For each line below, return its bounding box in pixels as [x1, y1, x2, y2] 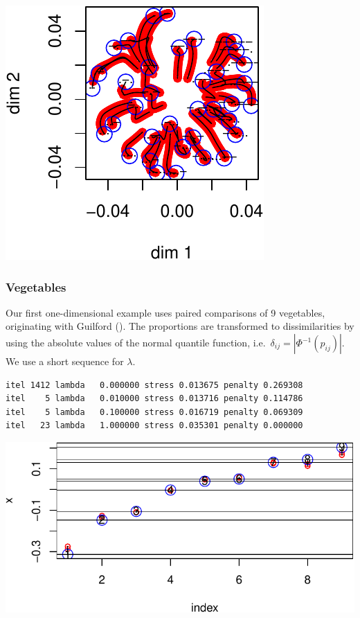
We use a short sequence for [6, 354, 124, 368]
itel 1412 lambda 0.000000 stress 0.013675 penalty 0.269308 [6, 380, 303, 390]
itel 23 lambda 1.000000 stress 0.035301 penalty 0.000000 [6, 421, 303, 431]
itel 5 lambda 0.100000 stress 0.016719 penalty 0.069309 [6, 407, 303, 417]
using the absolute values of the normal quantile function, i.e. [6, 335, 266, 349]
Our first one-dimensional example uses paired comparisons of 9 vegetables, [6, 305, 325, 319]
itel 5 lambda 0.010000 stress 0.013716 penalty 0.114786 [6, 394, 303, 404]
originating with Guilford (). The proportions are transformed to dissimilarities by [6, 319, 354, 333]
